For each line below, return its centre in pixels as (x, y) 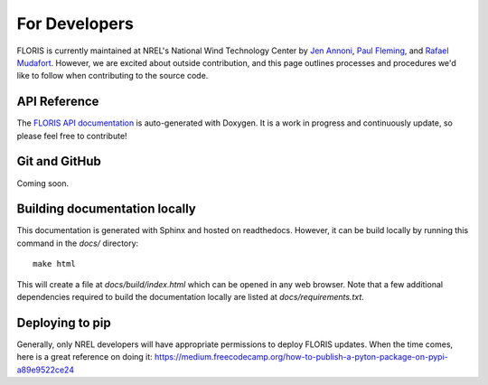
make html (54, 264)
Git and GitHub (59, 161)
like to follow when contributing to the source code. (113, 76)
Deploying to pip (64, 322)
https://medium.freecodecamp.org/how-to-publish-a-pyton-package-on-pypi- (301, 357)
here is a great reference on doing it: (84, 357)
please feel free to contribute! (72, 136)
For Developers (75, 23)
